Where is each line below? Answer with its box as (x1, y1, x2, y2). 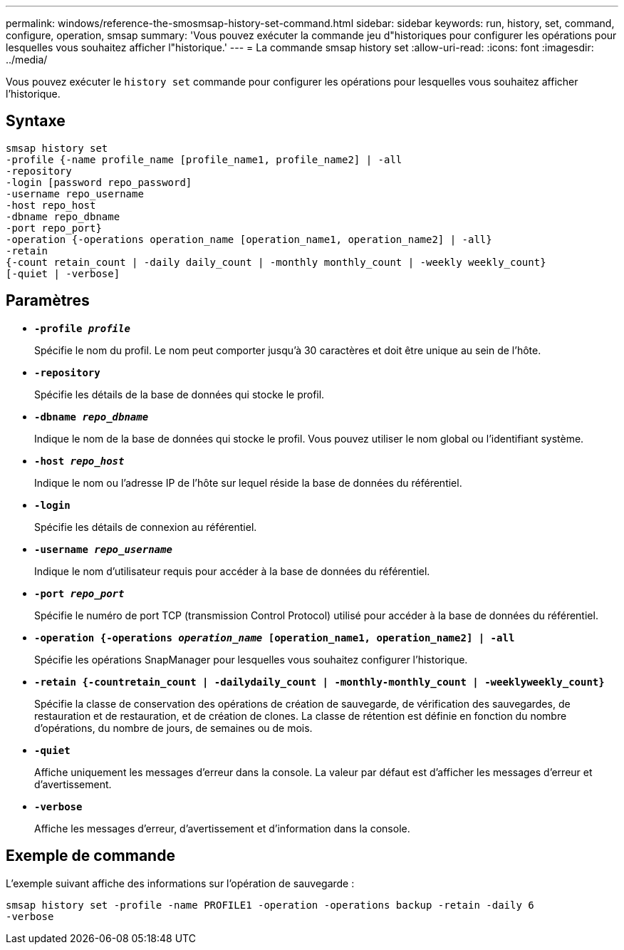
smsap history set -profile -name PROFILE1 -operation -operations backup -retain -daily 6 (6, 899, 534, 911)
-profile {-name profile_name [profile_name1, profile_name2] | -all (6, 153, 402, 165)
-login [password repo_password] (6, 176, 192, 188)
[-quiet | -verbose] (6, 267, 120, 279)
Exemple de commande (6, 847, 175, 865)
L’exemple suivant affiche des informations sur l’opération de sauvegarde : (6, 877, 355, 889)
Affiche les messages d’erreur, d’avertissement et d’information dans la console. (34, 822, 410, 835)
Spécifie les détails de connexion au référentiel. (34, 520, 257, 533)
